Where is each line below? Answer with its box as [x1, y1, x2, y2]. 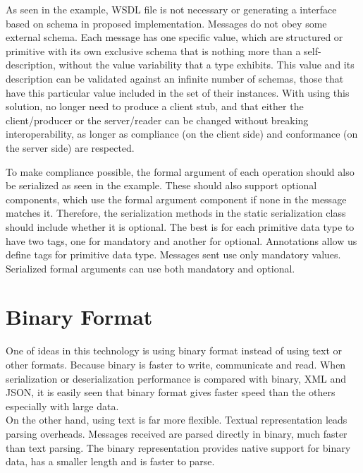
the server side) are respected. [6, 140, 135, 155]
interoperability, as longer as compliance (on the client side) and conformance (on [6, 126, 358, 141]
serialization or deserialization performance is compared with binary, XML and [6, 371, 346, 385]
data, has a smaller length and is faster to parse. [6, 454, 215, 469]
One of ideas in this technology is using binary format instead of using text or [6, 343, 342, 358]
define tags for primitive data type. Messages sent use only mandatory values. [6, 247, 341, 262]
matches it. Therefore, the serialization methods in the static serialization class [6, 205, 346, 220]
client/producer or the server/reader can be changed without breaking [6, 112, 309, 127]
